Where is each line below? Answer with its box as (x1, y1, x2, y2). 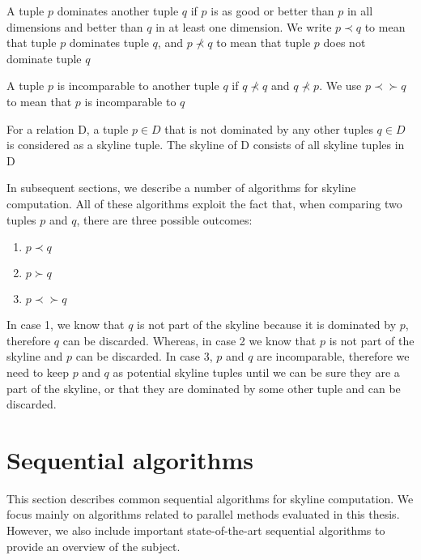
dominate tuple (6, 49, 82, 66)
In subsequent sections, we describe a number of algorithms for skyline (6, 179, 356, 196)
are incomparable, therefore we (257, 348, 410, 365)
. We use (319, 77, 362, 94)
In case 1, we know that (6, 316, 125, 333)
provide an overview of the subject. (6, 537, 181, 554)
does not (323, 34, 366, 51)
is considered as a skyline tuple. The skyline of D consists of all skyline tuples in (6, 136, 405, 153)
